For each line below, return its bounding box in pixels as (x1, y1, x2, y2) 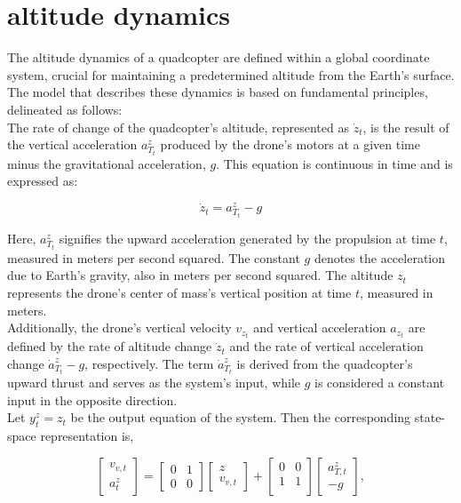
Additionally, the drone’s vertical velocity (7, 318, 232, 337)
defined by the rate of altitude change (7, 337, 212, 355)
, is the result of (362, 117, 449, 136)
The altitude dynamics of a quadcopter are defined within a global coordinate (7, 48, 430, 67)
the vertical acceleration (7, 135, 138, 154)
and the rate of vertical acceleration (229, 337, 424, 355)
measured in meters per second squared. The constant (7, 248, 300, 267)
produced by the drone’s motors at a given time (160, 135, 420, 154)
